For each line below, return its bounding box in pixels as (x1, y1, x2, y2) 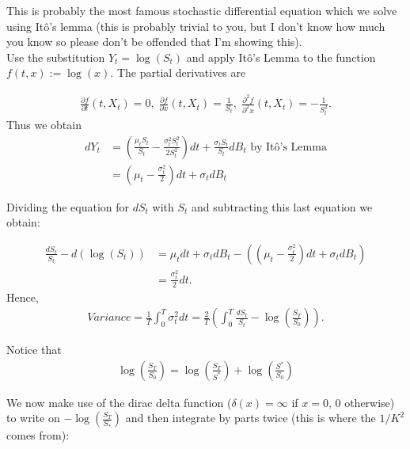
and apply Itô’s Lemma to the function (186, 48, 376, 65)
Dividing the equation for (6, 198, 130, 215)
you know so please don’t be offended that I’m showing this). (6, 33, 302, 50)
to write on (6, 409, 60, 426)
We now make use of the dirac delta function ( (6, 394, 232, 410)
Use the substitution (6, 48, 105, 65)
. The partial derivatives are (110, 64, 246, 81)
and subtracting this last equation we (192, 198, 373, 215)
